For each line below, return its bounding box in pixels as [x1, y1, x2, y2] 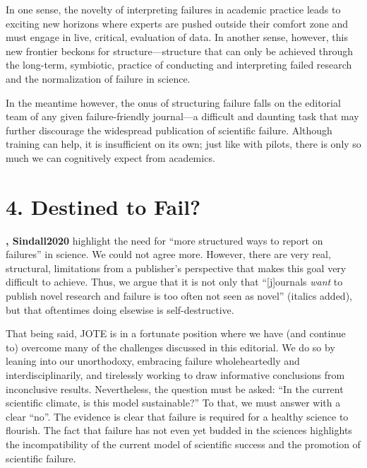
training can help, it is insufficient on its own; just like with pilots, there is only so [6, 136, 361, 151]
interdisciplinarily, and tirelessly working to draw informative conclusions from [6, 368, 345, 382]
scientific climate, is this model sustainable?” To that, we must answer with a [6, 395, 341, 410]
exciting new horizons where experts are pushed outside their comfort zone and [6, 16, 349, 30]
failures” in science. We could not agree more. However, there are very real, [6, 247, 331, 262]
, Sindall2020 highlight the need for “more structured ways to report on [6, 233, 323, 247]
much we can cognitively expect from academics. [6, 150, 215, 165]
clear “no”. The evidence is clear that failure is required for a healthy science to [6, 409, 349, 423]
